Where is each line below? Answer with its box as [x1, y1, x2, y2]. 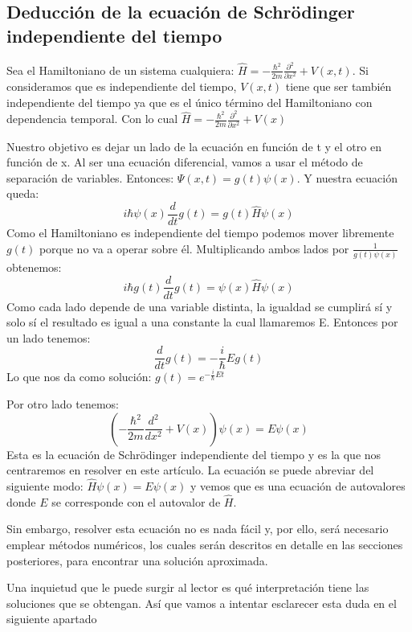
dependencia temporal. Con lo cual [6, 110, 178, 127]
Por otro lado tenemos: [6, 396, 119, 412]
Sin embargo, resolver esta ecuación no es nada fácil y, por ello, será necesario [6, 520, 389, 537]
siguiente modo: [6, 478, 84, 494]
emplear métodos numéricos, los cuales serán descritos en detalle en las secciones [6, 536, 403, 552]
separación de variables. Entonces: [6, 169, 174, 186]
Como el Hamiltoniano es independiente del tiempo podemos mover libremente [6, 224, 394, 240]
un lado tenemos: [6, 329, 91, 346]
